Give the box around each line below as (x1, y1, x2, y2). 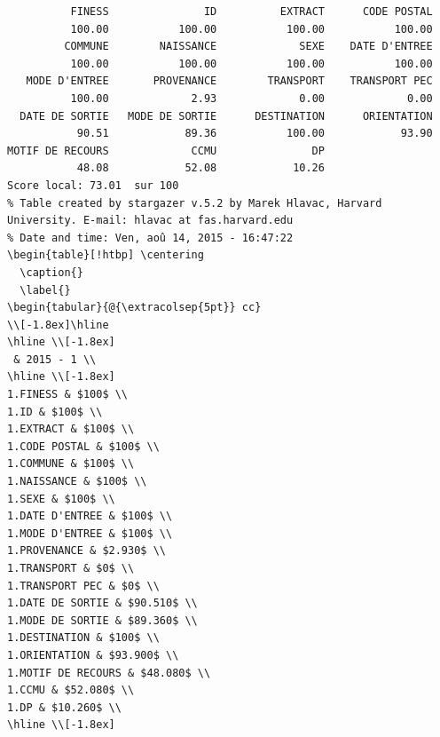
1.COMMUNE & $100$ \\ (7, 457, 135, 471)
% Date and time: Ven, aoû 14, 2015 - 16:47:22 (7, 231, 294, 244)
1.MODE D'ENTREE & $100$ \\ (7, 527, 173, 540)
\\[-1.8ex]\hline (7, 318, 109, 331)
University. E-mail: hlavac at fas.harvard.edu (7, 214, 294, 227)
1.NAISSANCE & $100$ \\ (7, 475, 147, 488)
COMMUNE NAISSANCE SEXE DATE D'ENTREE (64, 40, 433, 53)
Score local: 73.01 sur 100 (7, 178, 179, 192)
